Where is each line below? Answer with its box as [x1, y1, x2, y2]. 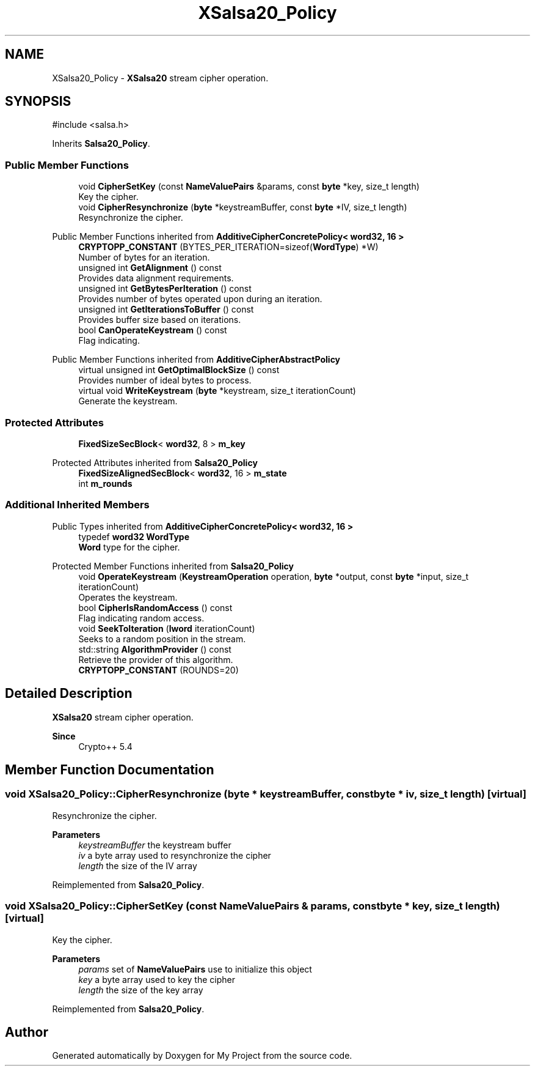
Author [5, 1024, 48, 1040]
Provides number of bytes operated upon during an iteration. [78, 294, 322, 305]
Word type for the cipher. [78, 541, 180, 552]
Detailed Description [5, 686, 133, 702]
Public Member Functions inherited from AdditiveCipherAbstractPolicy [52, 354, 341, 365]
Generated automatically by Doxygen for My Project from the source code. [52, 1050, 352, 1061]
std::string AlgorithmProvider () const [78, 643, 231, 654]
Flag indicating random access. [78, 612, 205, 623]
